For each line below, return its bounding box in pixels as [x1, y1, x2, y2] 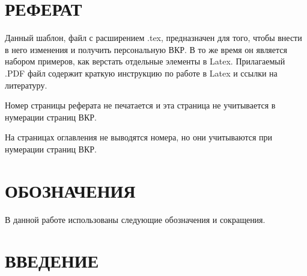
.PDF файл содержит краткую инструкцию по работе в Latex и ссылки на [5, 66, 278, 79]
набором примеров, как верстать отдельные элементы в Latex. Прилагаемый [5, 55, 285, 67]
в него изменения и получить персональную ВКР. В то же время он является [5, 43, 287, 55]
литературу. [5, 78, 47, 91]
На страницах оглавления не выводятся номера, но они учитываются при [5, 131, 273, 143]
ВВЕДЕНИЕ [5, 248, 99, 273]
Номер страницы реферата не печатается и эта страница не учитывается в [5, 99, 276, 111]
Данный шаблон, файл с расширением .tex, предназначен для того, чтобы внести [5, 31, 302, 44]
